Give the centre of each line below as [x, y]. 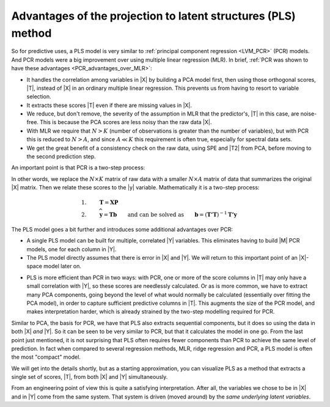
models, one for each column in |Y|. [71, 249]
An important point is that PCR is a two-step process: [78, 167]
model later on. [63, 266]
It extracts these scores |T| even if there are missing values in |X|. [109, 105]
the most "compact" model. [46, 357]
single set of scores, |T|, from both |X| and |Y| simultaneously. [90, 377]
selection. [39, 97]
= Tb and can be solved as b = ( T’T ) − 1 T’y [170, 214]
